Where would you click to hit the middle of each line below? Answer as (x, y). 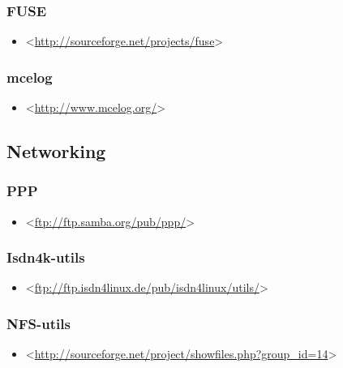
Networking (56, 151)
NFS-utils (39, 323)
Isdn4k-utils (46, 257)
